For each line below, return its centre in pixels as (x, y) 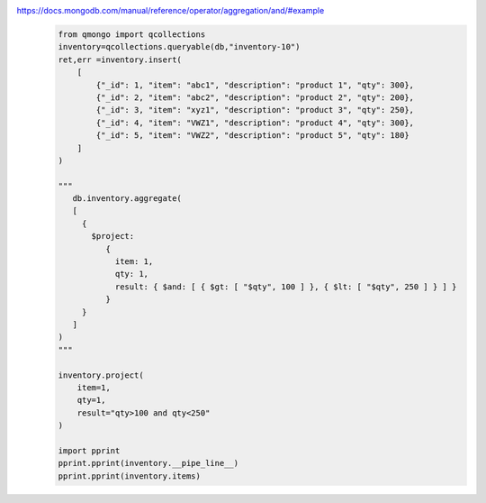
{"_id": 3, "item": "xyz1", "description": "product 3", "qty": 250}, (255, 110)
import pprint (89, 450)
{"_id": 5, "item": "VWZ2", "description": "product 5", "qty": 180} (252, 136)
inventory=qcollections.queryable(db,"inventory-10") (179, 47)
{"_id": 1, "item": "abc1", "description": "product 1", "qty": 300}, (255, 85)
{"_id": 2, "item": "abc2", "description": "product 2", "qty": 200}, (255, 97)
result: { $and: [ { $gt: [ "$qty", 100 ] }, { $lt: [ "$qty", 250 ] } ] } (286, 287)
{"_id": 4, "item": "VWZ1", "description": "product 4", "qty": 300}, (255, 123)
